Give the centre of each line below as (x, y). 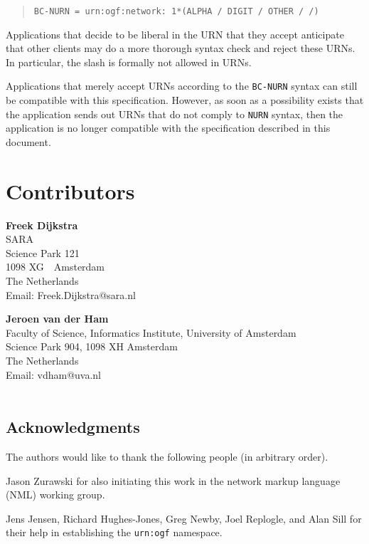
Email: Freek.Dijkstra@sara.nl (71, 294)
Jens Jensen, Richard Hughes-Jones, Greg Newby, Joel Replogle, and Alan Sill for (184, 518)
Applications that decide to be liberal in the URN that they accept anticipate (175, 34)
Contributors (70, 190)
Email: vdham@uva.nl (54, 374)
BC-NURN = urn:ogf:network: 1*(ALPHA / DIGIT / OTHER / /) (176, 11)
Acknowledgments (73, 427)
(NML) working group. (55, 495)
